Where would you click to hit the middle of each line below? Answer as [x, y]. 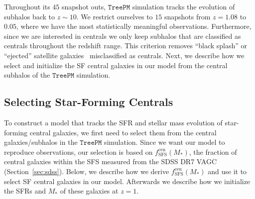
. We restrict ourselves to [115, 16]
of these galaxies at [89, 191]
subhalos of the [27, 75]
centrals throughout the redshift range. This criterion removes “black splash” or [126, 46]
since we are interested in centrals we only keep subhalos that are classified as [123, 36]
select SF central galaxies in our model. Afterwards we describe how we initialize [127, 181]
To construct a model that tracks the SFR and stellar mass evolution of [113, 122]
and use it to [227, 171]
